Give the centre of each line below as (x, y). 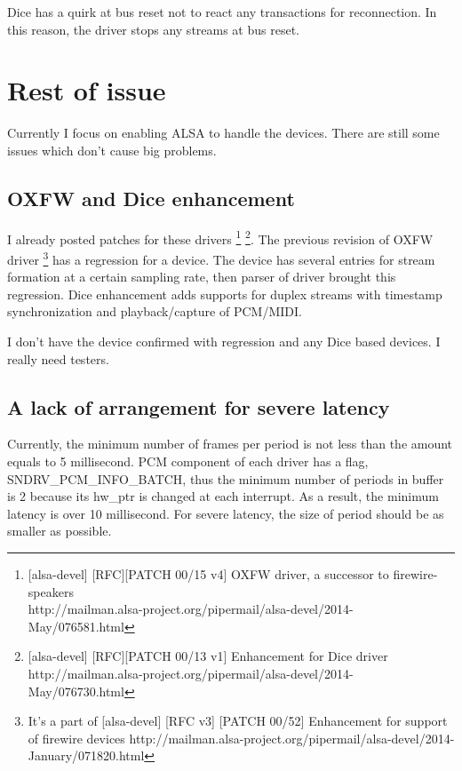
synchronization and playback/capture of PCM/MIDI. (155, 311)
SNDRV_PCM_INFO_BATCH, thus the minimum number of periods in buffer (226, 478)
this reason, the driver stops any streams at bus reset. (153, 29)
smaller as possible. (60, 531)
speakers (51, 591)
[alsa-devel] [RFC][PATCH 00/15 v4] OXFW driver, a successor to (208, 573)
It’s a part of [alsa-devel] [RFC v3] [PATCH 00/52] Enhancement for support (238, 721)
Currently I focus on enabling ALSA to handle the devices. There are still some (223, 133)
